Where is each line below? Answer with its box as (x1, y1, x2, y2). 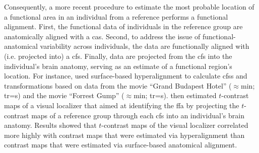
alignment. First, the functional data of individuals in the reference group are (4, 21, 243, 32)
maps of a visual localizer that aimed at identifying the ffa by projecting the (4, 100, 239, 110)
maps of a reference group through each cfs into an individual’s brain (31, 110, 244, 120)
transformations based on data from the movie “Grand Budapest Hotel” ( (4, 80, 232, 91)
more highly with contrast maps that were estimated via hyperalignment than (4, 129, 245, 140)
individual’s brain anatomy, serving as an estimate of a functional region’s (4, 60, 232, 71)
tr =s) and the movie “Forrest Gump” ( (4, 90, 124, 101)
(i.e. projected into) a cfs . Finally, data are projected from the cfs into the (4, 50, 232, 61)
